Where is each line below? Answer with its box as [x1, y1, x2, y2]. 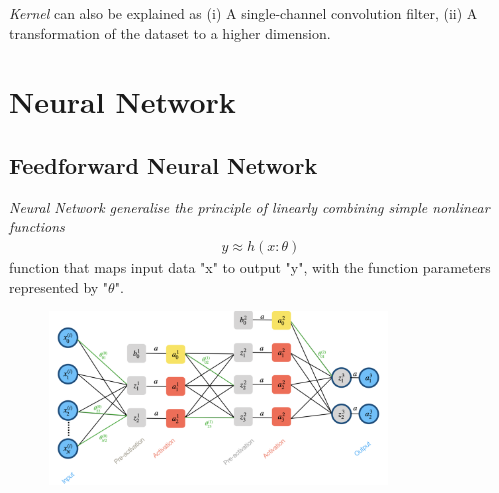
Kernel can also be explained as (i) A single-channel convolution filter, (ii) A [9, 3, 478, 23]
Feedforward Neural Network [9, 149, 318, 180]
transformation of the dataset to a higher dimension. [9, 22, 331, 43]
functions [9, 216, 65, 237]
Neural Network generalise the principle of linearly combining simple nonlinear [9, 196, 490, 217]
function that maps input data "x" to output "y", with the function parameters [9, 256, 491, 277]
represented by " [9, 276, 109, 297]
